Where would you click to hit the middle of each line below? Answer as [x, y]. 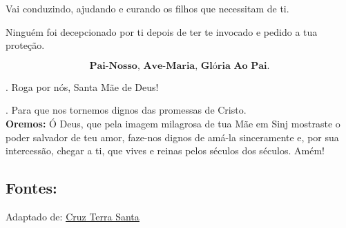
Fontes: [31, 188]
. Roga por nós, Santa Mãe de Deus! [82, 86]
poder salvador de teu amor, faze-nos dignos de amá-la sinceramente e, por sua [172, 137]
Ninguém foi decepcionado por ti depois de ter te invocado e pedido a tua [162, 31]
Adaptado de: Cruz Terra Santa [73, 216]
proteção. [25, 45]
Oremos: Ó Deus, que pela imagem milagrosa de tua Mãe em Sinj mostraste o [173, 123]
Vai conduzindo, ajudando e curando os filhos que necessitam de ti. [147, 8]
